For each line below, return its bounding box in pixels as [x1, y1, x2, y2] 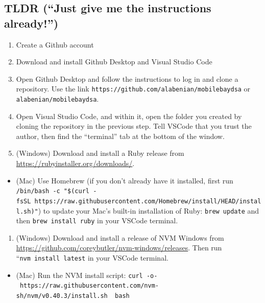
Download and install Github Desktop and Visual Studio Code [16, 56, 212, 67]
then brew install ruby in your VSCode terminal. [16, 215, 178, 226]
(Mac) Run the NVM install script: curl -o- [16, 269, 158, 280]
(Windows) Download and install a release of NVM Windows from [16, 232, 224, 243]
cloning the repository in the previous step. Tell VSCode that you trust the [16, 121, 252, 131]
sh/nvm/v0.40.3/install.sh [16, 292, 108, 300]
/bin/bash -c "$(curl [16, 188, 89, 195]
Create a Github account [16, 39, 94, 50]
